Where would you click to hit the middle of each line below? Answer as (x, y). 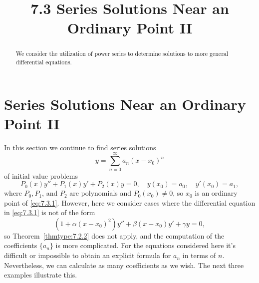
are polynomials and (101, 193)
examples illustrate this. (41, 275)
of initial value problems (41, 175)
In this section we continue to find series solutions (80, 147)
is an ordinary (216, 193)
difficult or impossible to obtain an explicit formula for (88, 255)
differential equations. (44, 62)
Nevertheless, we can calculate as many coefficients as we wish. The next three (124, 265)
